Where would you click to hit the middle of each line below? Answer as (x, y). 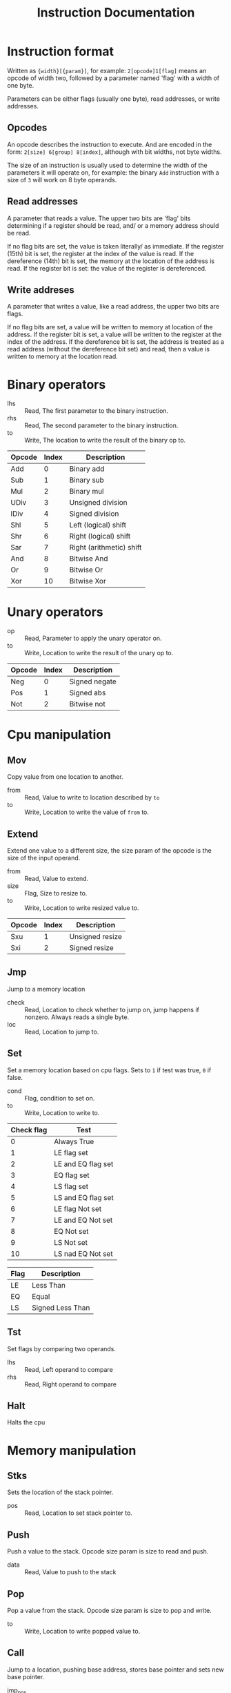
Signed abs (88, 693)
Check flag (29, 1130)
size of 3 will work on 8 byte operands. (62, 180)
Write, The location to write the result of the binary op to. (105, 441)
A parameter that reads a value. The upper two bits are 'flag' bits (99, 218)
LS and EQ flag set (84, 1197)
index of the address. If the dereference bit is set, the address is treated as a (116, 342)
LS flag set (71, 1186)
